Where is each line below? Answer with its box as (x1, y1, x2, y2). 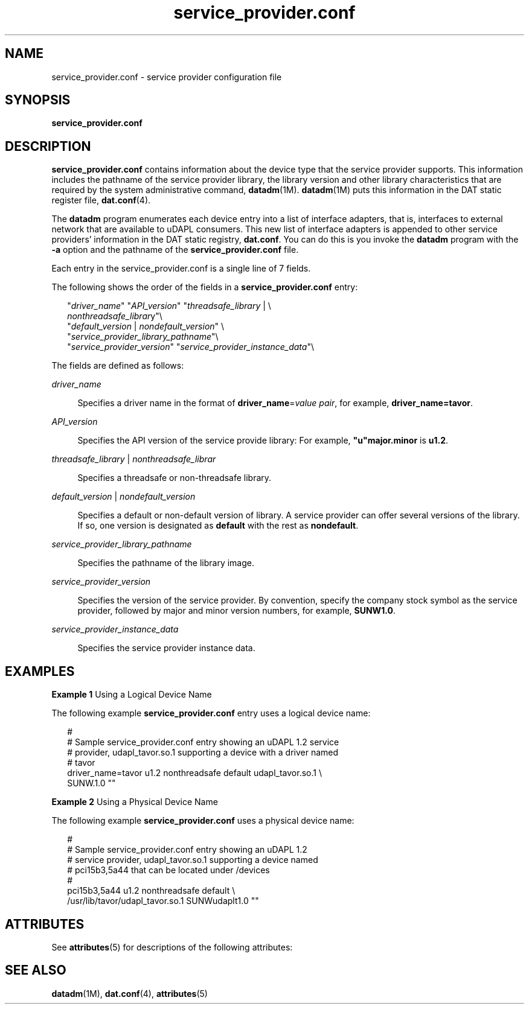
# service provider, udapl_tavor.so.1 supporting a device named (67, 855, 318, 865)
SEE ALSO (5, 963, 66, 978)
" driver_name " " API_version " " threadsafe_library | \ (67, 301, 271, 311)
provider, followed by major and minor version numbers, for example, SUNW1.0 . (77, 605, 396, 616)
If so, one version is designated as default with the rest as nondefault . (77, 520, 359, 531)
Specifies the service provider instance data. (77, 643, 255, 654)
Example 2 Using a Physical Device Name (51, 797, 218, 807)
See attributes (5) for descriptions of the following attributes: (51, 941, 293, 952)
